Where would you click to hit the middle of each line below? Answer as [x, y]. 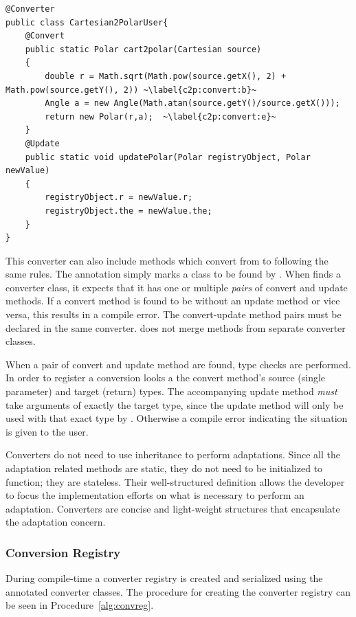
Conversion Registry [63, 552]
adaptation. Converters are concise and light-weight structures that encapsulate [173, 508]
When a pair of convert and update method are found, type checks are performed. [178, 364]
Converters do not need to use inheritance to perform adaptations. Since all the [173, 455]
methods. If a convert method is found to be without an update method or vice [173, 301]
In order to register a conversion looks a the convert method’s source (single [166, 378]
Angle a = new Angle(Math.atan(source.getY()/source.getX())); [192, 103]
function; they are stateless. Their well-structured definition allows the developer [175, 481]
